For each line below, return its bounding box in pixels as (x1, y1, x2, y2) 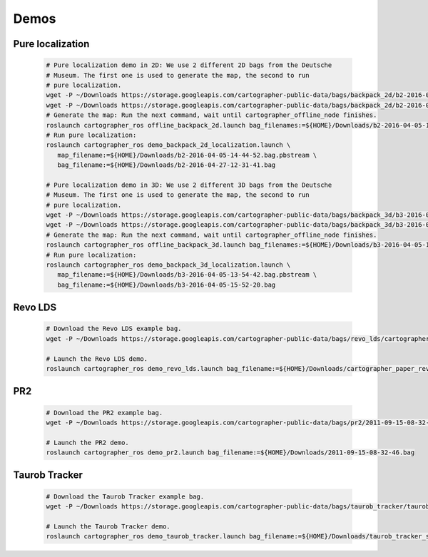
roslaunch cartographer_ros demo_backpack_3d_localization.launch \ (46, 260, 291, 269)
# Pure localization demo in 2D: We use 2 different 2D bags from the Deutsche (46, 61, 332, 69)
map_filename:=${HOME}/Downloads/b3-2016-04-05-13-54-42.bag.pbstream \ (57, 271, 317, 279)
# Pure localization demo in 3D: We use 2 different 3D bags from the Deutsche (46, 180, 332, 189)
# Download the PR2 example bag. (46, 409, 163, 417)
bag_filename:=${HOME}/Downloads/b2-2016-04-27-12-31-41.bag (57, 161, 276, 169)
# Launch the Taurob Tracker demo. (46, 522, 170, 531)
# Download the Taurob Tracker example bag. (46, 492, 205, 501)
